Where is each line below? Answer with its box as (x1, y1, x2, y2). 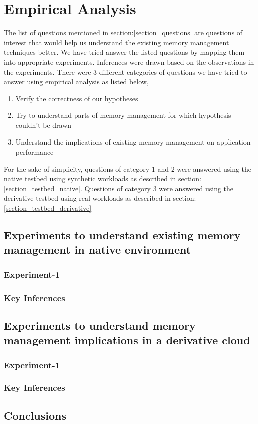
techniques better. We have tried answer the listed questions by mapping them (4, 47, 245, 57)
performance (15, 147, 54, 157)
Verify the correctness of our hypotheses (15, 93, 138, 103)
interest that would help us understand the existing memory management (4, 37, 229, 47)
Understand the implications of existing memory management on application (15, 136, 251, 147)
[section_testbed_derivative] (4, 203, 92, 213)
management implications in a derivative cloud (4, 332, 250, 348)
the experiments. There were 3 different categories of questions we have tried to (4, 66, 247, 77)
